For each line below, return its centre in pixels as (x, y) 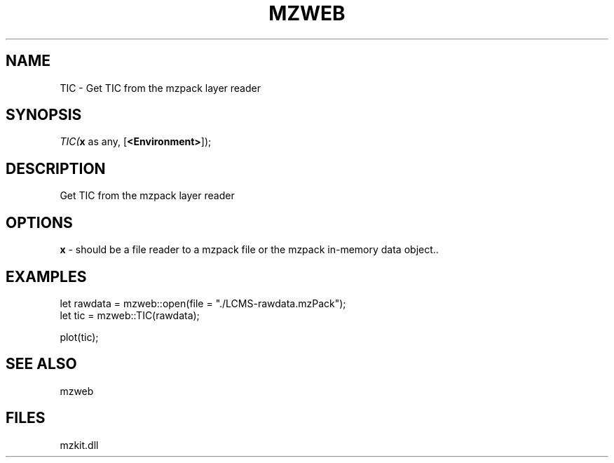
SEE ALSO (41, 364)
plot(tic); (79, 337)
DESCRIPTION (56, 168)
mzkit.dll (79, 445)
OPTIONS (39, 222)
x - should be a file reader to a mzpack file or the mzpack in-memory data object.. (249, 250)
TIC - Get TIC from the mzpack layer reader (160, 88)
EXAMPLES (46, 276)
